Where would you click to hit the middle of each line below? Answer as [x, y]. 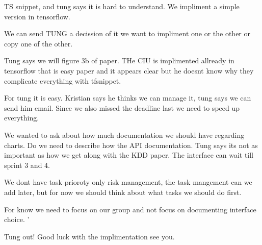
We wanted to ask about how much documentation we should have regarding [124, 134]
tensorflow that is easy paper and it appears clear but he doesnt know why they [129, 70]
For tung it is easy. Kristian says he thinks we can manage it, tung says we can [128, 98]
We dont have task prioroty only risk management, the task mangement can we [128, 182]
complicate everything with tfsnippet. [63, 80]
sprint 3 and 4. [27, 165]
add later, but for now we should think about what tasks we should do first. [123, 192]
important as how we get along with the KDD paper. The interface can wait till [129, 155]
